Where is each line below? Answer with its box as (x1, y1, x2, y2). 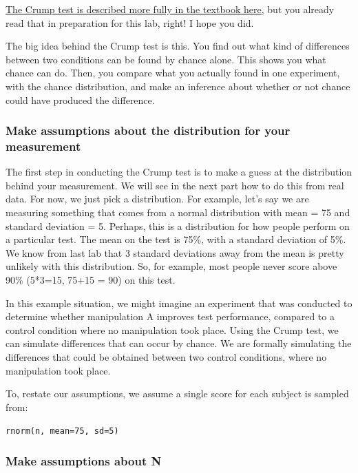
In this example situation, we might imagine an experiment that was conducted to (6, 295, 352, 310)
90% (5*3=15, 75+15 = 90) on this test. (6, 273, 176, 287)
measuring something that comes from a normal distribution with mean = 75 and (6, 205, 350, 220)
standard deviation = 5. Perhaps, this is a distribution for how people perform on (6, 218, 350, 233)
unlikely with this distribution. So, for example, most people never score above (6, 259, 337, 273)
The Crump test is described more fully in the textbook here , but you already (6, 2, 335, 16)
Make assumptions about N (6, 452, 162, 469)
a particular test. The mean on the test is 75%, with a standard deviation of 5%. (6, 232, 346, 246)
